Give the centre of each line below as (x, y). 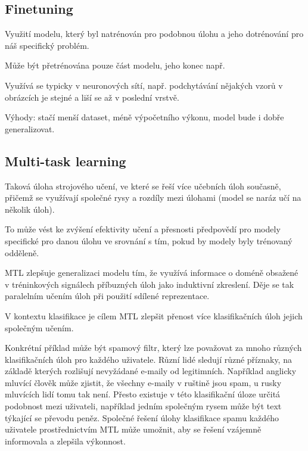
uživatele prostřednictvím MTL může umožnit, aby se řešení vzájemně (133, 429)
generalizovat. (30, 128)
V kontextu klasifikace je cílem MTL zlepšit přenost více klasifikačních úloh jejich (154, 315)
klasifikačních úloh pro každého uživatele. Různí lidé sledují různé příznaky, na (148, 359)
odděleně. (22, 252)
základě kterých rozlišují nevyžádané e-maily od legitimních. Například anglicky (151, 371)
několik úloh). (30, 209)
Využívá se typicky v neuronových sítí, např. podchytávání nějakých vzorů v (144, 85)
